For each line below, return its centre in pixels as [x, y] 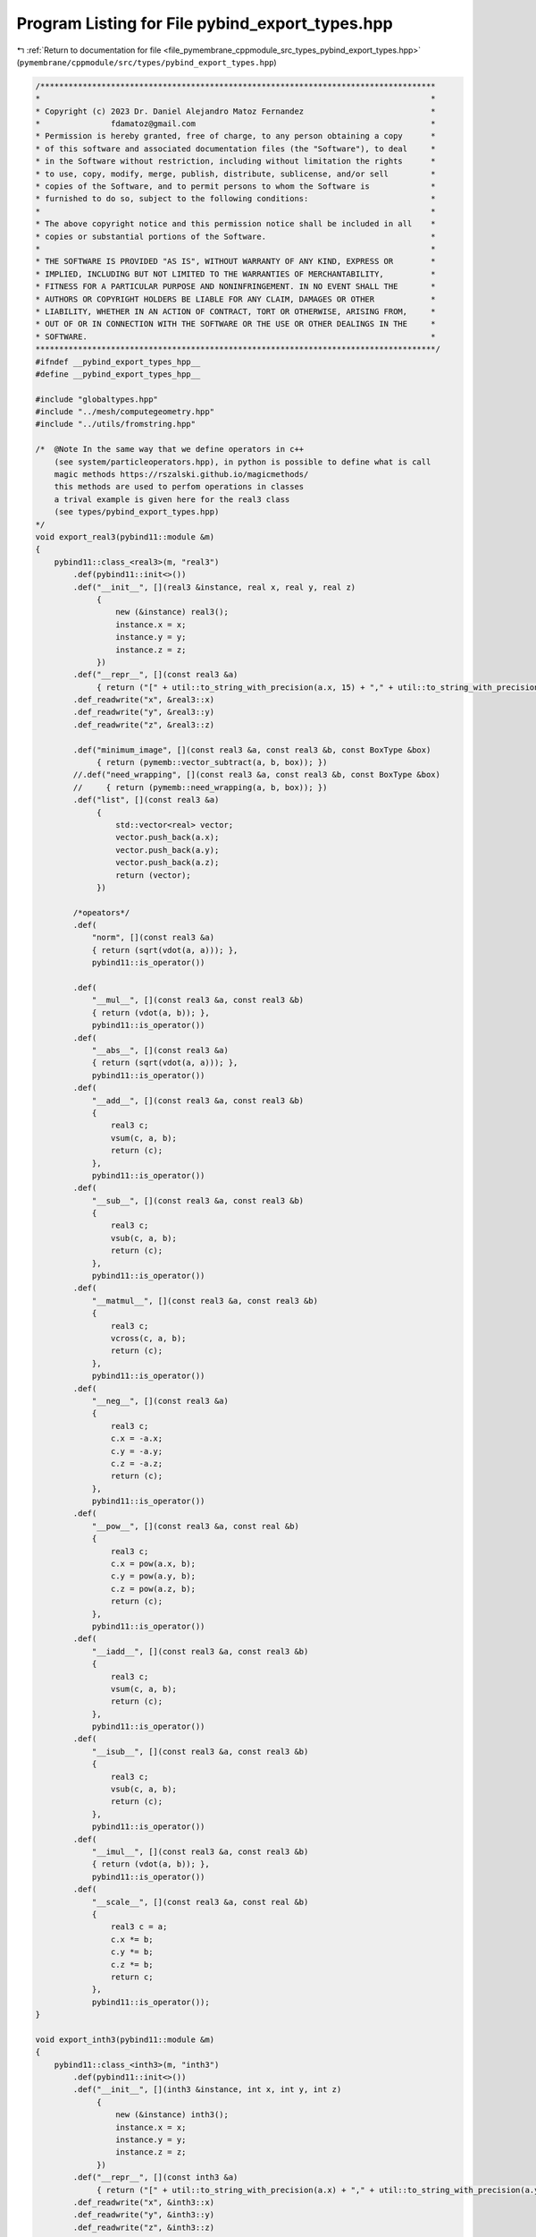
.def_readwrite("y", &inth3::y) [143, 2215]
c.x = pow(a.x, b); [153, 1564]
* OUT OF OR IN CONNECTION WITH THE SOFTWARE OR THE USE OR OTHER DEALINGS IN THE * [236, 324]
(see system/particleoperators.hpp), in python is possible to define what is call [243, 462]
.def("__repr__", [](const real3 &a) [155, 675]
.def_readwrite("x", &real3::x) [143, 700]
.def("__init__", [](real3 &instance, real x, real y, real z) [214, 587]
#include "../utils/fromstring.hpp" [116, 424]
